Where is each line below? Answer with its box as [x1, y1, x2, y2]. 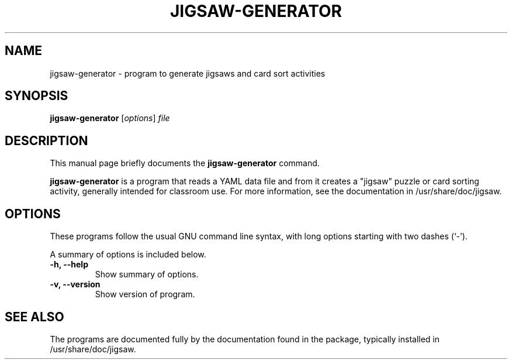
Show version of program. [95, 289, 195, 300]
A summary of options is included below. [50, 249, 206, 260]
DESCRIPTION [5, 133, 88, 148]
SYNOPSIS [5, 88, 68, 104]
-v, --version [50, 279, 101, 290]
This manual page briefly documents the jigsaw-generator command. [50, 158, 320, 169]
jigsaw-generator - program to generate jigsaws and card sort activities [50, 68, 326, 78]
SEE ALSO [5, 309, 64, 324]
